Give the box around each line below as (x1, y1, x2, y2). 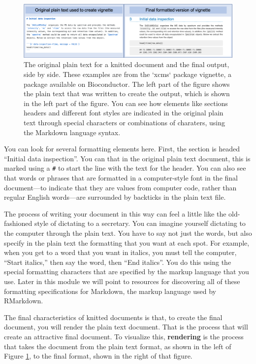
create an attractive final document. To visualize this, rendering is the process (4, 331, 244, 341)
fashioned (4, 218, 32, 228)
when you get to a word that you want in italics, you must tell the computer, (4, 247, 237, 257)
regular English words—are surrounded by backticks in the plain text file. (4, 192, 226, 202)
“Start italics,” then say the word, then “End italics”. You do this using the (4, 256, 231, 267)
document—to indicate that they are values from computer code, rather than (4, 182, 237, 192)
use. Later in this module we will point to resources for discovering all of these (4, 276, 240, 287)
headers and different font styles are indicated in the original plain (24, 108, 224, 118)
